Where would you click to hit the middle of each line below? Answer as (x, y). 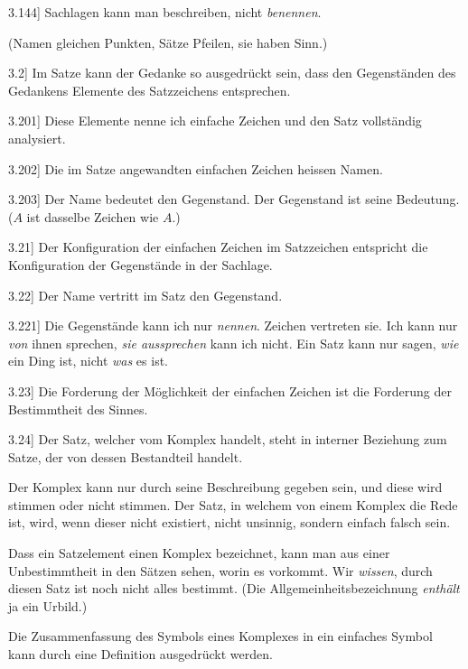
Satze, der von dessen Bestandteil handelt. (126, 456)
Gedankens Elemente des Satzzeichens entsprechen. (150, 90)
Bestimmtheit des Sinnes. (78, 409)
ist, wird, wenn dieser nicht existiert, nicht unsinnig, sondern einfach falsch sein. (229, 522)
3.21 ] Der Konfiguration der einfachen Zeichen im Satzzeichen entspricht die (218, 247)
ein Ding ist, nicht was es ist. (88, 361)
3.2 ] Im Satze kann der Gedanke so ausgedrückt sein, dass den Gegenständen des (232, 73)
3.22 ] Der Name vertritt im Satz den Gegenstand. (145, 295)
